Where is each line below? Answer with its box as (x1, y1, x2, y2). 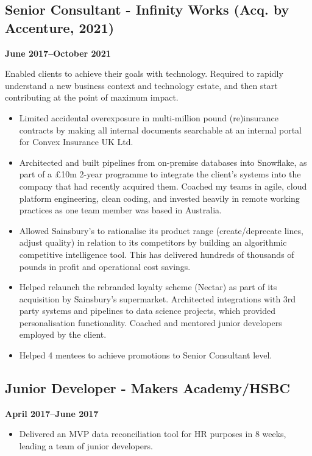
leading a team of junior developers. (19, 440, 153, 452)
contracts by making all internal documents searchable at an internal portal (19, 123, 302, 136)
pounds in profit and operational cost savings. (19, 260, 191, 273)
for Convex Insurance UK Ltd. (19, 135, 133, 148)
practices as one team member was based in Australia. (19, 204, 222, 216)
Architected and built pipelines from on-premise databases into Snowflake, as (19, 155, 307, 168)
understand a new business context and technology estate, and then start (5, 79, 278, 91)
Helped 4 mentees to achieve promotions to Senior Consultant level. (19, 349, 272, 362)
